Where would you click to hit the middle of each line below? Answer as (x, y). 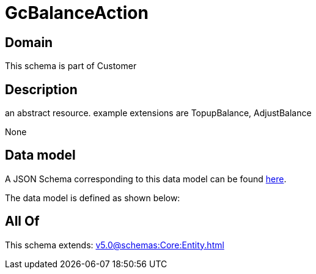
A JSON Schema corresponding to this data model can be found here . (146, 179)
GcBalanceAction (77, 13)
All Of (22, 221)
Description (41, 89)
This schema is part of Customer (71, 66)
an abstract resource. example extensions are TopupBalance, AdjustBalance (158, 113)
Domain (29, 42)
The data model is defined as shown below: (93, 198)
